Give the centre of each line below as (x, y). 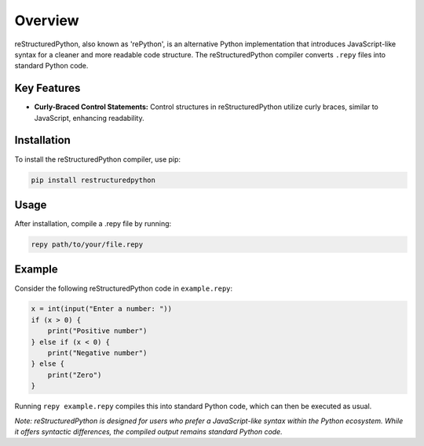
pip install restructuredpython (93, 180)
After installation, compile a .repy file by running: (93, 224)
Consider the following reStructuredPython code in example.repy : (124, 288)
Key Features (48, 88)
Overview (47, 20)
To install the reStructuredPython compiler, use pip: (97, 159)
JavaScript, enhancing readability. (89, 118)
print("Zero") (75, 375)
